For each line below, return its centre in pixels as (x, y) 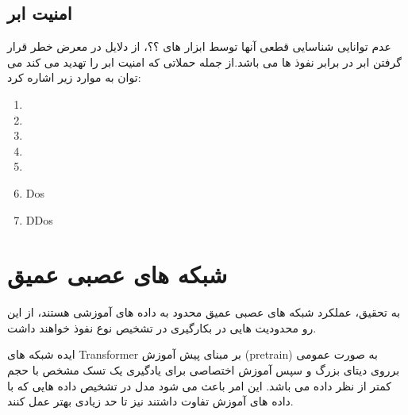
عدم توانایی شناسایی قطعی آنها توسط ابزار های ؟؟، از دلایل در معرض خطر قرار (199, 46)
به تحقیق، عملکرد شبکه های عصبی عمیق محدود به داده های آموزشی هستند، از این (204, 312)
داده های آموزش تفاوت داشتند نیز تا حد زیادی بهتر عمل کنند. (150, 401)
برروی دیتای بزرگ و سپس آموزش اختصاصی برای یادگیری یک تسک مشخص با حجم (204, 370)
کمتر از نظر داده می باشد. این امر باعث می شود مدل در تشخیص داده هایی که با (199, 385)
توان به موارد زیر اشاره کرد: (74, 77)
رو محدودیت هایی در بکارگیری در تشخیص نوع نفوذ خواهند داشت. (162, 327)
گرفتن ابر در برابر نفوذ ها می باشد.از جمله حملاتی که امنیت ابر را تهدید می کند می (204, 61)
